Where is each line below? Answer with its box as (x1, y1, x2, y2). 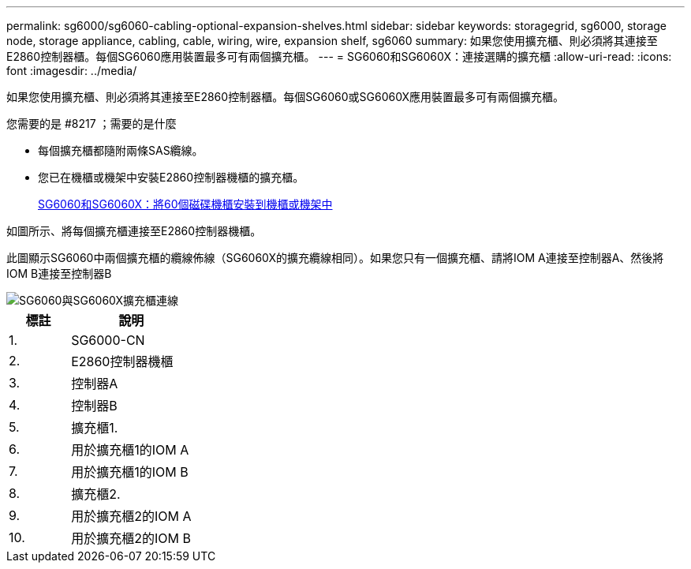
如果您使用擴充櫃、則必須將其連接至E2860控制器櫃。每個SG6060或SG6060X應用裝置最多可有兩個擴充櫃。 (6, 90, 565, 103)
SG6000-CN (71, 332, 145, 348)
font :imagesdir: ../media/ (6, 64, 137, 77)
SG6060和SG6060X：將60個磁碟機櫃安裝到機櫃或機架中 (38, 197, 333, 211)
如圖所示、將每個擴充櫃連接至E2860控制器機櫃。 (6, 224, 262, 238)
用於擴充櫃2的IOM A (71, 508, 192, 524)
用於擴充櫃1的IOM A (71, 442, 189, 458)
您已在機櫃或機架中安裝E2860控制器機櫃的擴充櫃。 (38, 170, 304, 184)
